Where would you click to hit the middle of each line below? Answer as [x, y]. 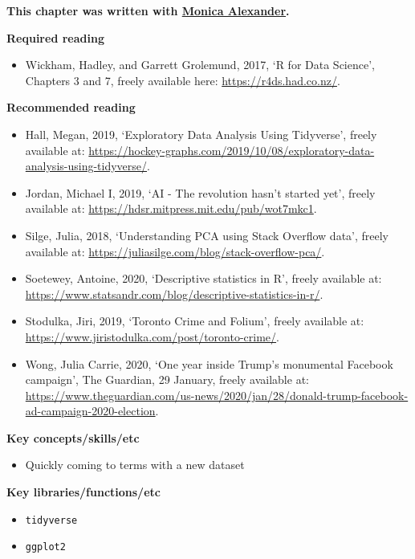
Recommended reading [71, 107]
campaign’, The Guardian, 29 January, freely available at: [167, 379]
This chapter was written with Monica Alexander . [148, 10]
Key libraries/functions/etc [83, 492]
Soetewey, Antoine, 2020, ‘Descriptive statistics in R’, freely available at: [203, 278]
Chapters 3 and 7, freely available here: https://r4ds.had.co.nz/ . [183, 80]
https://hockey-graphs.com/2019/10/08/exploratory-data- [232, 150]
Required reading [55, 37]
